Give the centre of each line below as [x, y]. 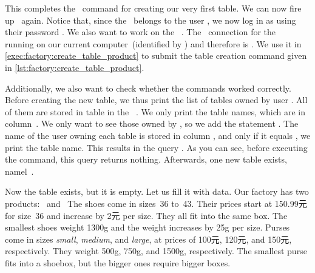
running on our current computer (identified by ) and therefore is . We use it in [153, 43]
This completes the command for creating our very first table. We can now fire [153, 8]
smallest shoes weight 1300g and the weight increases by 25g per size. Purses [147, 227]
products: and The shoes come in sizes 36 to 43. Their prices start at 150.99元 [156, 203]
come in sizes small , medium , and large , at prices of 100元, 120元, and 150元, [148, 239]
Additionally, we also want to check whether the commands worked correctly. [148, 88]
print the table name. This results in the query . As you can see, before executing [156, 147]
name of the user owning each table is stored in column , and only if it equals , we [158, 135]
